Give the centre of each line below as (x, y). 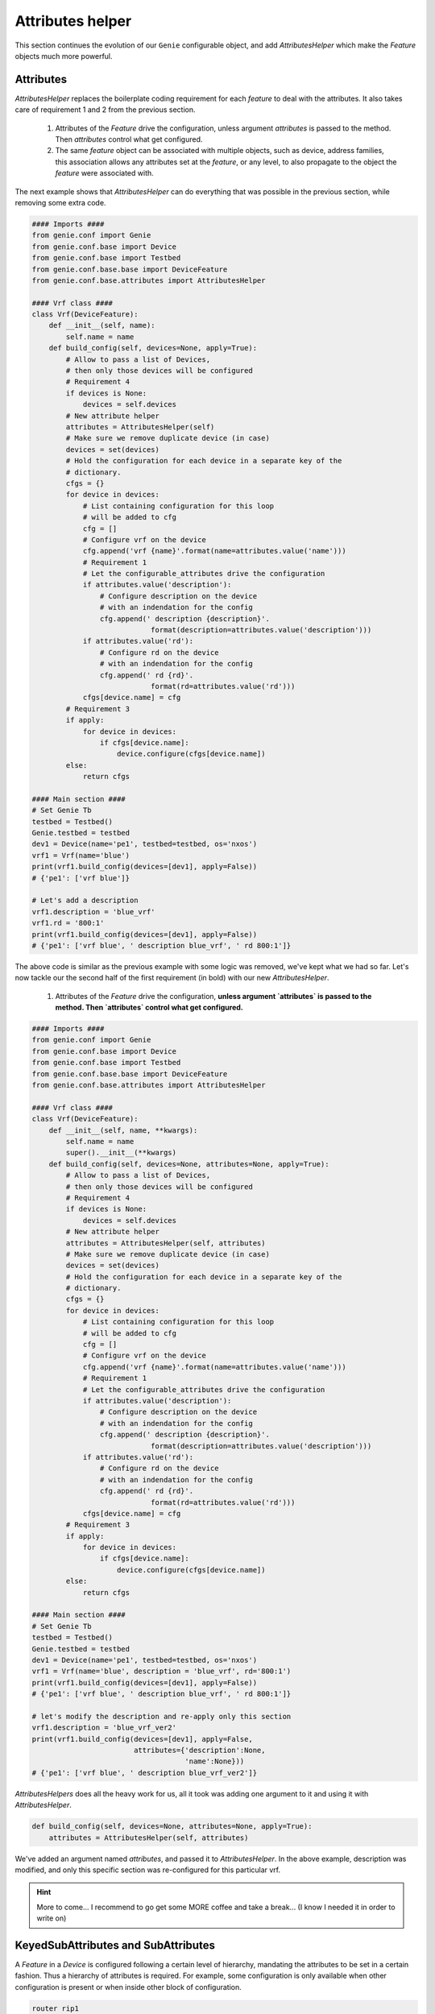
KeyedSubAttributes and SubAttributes (115, 1945)
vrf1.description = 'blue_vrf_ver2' (104, 1728)
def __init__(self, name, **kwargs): (123, 1130)
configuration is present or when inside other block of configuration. (128, 1987)
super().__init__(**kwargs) (121, 1153)
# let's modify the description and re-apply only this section (162, 1716)
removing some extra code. (60, 202)
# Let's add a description (85, 901)
